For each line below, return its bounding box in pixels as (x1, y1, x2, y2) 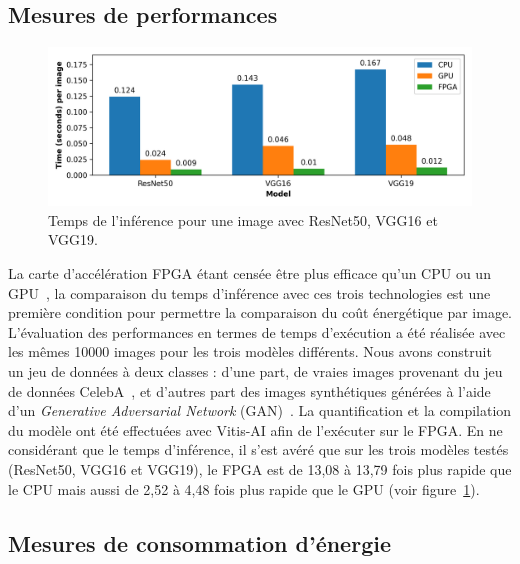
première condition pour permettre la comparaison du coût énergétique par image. (8, 302, 513, 323)
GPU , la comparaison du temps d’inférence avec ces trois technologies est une (8, 282, 491, 303)
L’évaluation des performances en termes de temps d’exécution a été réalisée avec (8, 321, 506, 342)
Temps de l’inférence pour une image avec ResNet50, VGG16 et (48, 209, 438, 230)
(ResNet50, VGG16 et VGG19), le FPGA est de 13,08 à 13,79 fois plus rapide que (8, 458, 512, 479)
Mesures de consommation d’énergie (8, 527, 391, 558)
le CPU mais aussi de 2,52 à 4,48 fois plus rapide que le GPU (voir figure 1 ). (8, 478, 480, 499)
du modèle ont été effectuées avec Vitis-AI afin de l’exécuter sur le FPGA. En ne (8, 419, 503, 440)
